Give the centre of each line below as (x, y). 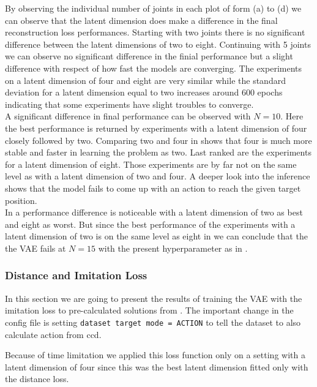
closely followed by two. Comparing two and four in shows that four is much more (158, 140)
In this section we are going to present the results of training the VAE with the (154, 298)
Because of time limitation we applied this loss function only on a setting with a (155, 355)
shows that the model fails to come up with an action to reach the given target (153, 188)
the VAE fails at (35, 248)
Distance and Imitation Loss (76, 275)
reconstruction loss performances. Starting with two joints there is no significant (155, 32)
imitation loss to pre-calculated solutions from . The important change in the (149, 310)
